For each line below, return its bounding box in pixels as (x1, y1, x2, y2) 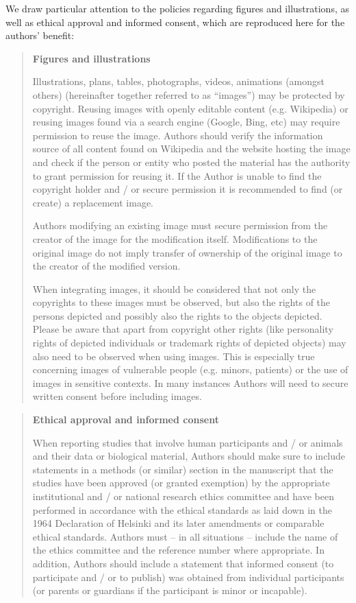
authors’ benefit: (5, 28, 75, 43)
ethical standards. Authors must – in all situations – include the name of (32, 529, 338, 543)
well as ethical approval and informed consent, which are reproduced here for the (5, 14, 345, 29)
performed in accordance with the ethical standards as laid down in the (32, 502, 332, 517)
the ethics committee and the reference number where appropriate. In (32, 543, 325, 557)
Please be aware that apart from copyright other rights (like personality (32, 322, 333, 336)
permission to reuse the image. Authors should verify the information (32, 128, 323, 142)
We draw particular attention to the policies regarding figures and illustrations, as (5, 1, 349, 15)
